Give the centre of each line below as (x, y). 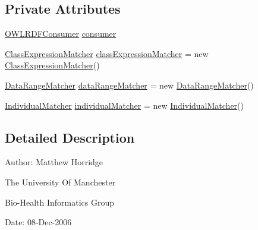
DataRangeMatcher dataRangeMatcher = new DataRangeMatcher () (129, 85)
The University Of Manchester (60, 182)
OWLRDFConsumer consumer (61, 34)
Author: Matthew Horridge (54, 162)
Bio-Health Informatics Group (60, 202)
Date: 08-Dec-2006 (38, 222)
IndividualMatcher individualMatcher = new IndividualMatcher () (124, 105)
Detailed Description (70, 137)
